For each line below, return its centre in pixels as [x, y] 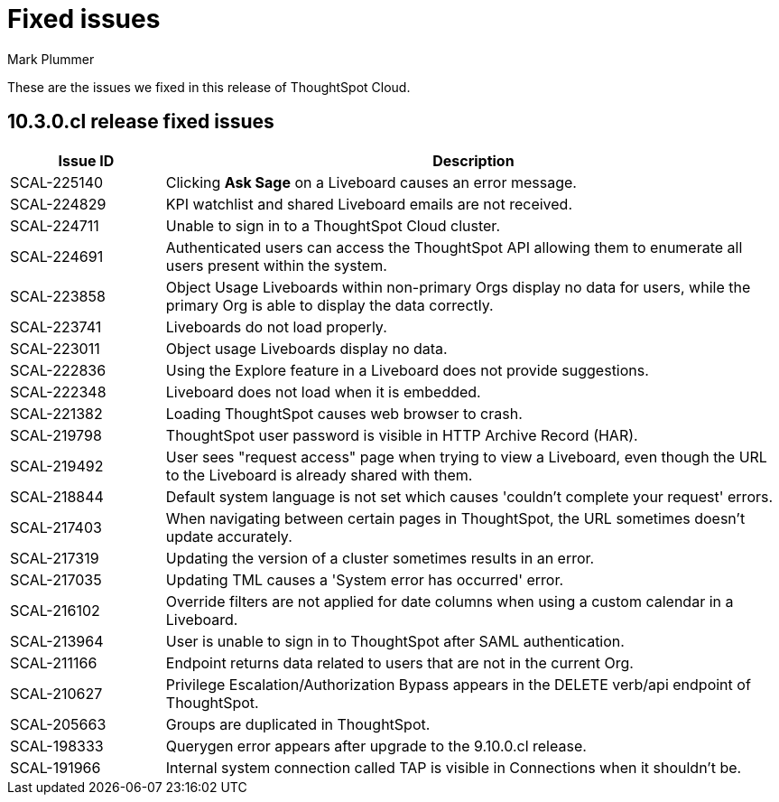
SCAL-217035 [56, 579]
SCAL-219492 [57, 466]
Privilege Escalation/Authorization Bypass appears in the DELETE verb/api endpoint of [458, 684]
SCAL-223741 [56, 326]
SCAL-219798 [56, 435]
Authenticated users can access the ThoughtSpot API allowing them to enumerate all [454, 247]
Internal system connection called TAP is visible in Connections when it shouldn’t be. [454, 767]
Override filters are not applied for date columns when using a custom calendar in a [450, 601]
